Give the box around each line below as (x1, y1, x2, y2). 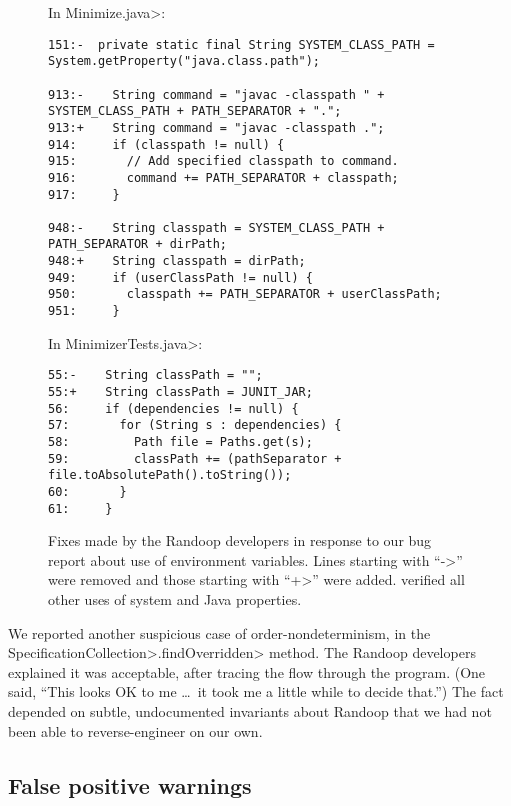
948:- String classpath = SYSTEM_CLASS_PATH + (48, 220, 385, 235)
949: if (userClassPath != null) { (48, 270, 313, 285)
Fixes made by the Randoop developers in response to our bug (48, 530, 432, 551)
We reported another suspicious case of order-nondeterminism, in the (8, 622, 431, 643)
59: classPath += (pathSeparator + (48, 451, 342, 466)
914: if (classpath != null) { (48, 137, 285, 152)
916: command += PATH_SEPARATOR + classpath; (48, 170, 399, 185)
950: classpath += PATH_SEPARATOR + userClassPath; (48, 287, 442, 302)
